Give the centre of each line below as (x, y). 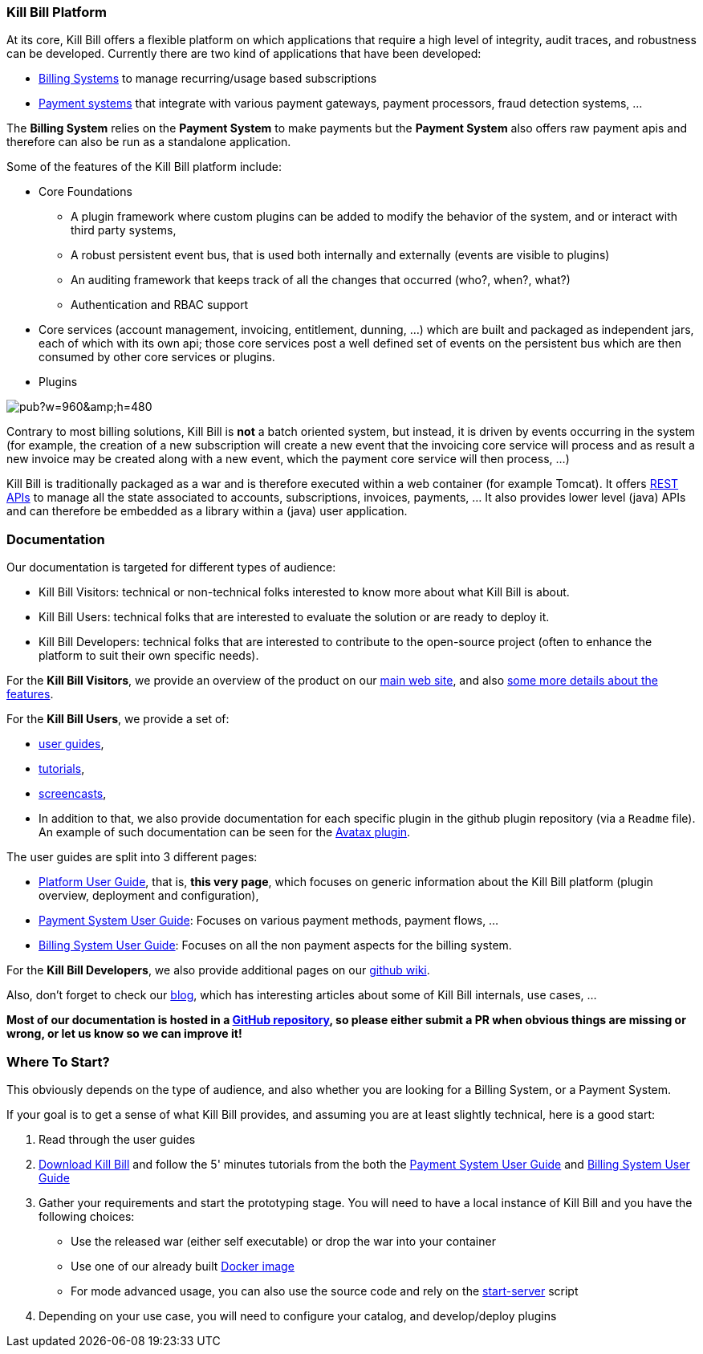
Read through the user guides (117, 1139)
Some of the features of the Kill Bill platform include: (144, 167)
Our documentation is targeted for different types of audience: (171, 567)
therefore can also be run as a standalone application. (149, 142)
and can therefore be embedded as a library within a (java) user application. (207, 511)
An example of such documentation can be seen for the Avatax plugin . (225, 832)
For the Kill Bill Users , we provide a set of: (118, 719)
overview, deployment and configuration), (149, 896)
